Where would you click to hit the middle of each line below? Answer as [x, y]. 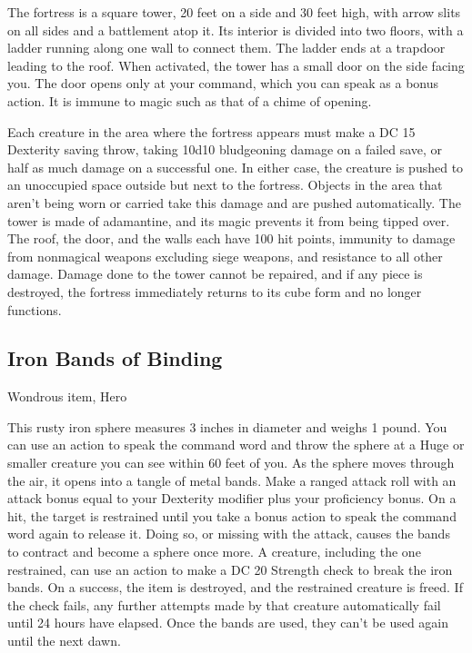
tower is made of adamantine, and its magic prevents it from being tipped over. [229, 220]
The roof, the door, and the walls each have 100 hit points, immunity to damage [231, 238]
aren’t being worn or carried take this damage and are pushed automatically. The [234, 202]
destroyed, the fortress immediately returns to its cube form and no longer [215, 291]
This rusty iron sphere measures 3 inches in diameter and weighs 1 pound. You [227, 426]
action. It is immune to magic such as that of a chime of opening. [190, 100]
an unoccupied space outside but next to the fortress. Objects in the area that [225, 185]
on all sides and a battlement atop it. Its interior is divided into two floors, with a [236, 30]
